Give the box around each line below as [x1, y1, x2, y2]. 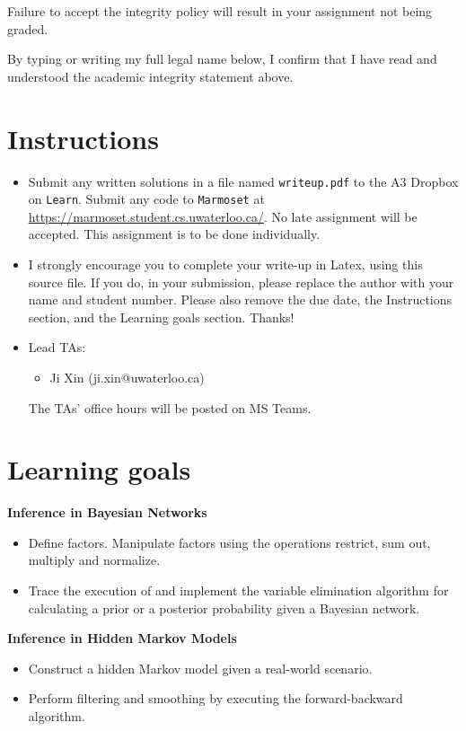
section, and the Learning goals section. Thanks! [28, 307, 295, 326]
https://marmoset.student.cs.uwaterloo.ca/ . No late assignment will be [28, 207, 418, 225]
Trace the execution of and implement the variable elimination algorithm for [28, 581, 449, 600]
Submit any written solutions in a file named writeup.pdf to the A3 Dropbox [28, 172, 459, 190]
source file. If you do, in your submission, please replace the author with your [28, 272, 454, 291]
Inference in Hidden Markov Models [7, 629, 237, 647]
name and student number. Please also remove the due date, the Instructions [28, 290, 453, 309]
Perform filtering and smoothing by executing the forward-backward [28, 689, 403, 708]
